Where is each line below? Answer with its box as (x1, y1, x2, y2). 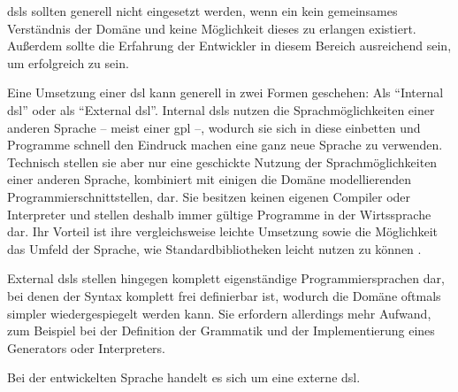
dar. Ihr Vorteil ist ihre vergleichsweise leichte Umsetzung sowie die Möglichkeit (7, 222, 439, 241)
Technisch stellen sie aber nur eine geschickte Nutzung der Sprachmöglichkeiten (7, 152, 438, 171)
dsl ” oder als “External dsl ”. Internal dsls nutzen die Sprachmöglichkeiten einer (7, 100, 435, 119)
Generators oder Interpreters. (7, 338, 165, 357)
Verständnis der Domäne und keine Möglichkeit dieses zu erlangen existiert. (7, 19, 416, 37)
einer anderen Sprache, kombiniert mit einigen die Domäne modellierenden (7, 170, 411, 188)
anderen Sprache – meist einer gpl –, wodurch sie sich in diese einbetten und (7, 118, 421, 136)
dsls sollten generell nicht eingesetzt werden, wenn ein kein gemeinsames (7, 2, 398, 19)
